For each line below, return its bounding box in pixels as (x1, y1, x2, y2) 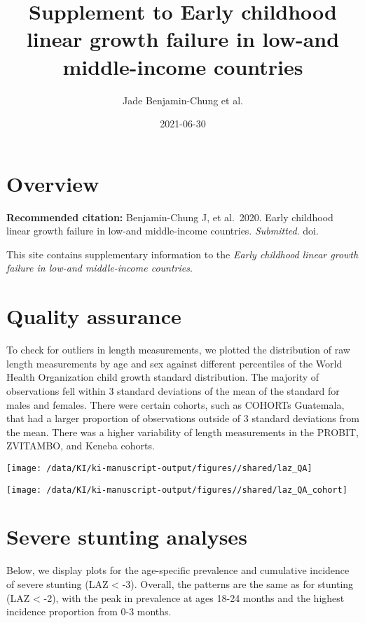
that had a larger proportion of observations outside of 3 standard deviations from (6, 411, 359, 426)
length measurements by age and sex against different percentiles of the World (6, 356, 343, 370)
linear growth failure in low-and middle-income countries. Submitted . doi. (6, 223, 319, 238)
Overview (6, 169, 99, 197)
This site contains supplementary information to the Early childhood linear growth (6, 246, 359, 261)
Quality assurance (6, 302, 181, 330)
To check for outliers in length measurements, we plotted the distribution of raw (6, 342, 350, 357)
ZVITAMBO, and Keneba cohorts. (6, 438, 155, 453)
